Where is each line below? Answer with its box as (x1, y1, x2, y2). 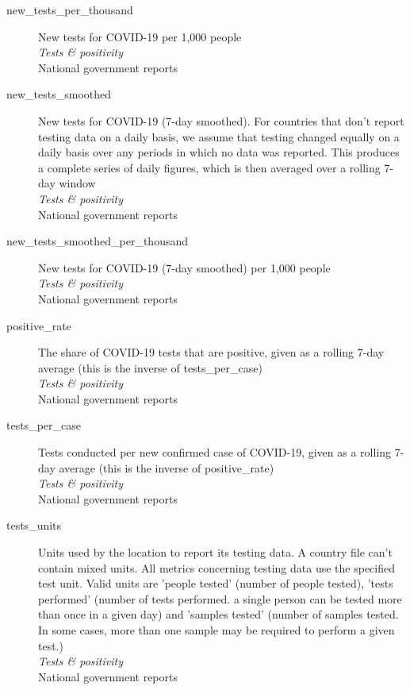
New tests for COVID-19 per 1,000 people (38, 28, 242, 44)
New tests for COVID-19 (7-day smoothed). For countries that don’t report (38, 112, 404, 129)
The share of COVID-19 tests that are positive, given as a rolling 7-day (38, 344, 385, 360)
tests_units (6, 517, 62, 534)
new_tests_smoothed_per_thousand (6, 233, 189, 249)
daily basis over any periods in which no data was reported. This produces (38, 144, 400, 160)
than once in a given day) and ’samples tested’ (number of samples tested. (38, 606, 399, 623)
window (59, 175, 96, 191)
